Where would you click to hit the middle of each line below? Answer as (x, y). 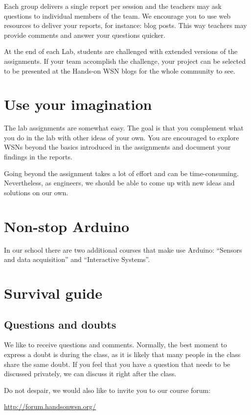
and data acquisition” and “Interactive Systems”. (77, 259)
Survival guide (53, 293)
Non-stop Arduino (67, 226)
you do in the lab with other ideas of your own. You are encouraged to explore (122, 137)
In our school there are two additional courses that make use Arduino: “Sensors (123, 249)
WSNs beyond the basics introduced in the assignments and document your (117, 147)
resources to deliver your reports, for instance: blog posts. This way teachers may (125, 25)
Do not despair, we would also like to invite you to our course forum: (107, 390)
